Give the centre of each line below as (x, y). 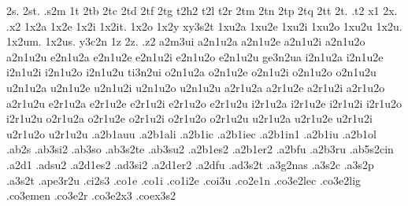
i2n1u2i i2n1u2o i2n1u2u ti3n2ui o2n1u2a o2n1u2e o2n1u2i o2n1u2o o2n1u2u (191, 72)
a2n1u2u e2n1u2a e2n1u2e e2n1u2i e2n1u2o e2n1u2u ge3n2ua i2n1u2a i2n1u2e (195, 56)
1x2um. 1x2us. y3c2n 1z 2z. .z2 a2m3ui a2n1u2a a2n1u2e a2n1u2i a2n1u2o (186, 41)
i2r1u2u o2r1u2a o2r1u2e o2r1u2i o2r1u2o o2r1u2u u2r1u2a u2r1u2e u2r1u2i (189, 118)
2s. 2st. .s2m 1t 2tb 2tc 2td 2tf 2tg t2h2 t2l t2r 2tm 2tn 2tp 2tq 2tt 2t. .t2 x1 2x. (202, 10)
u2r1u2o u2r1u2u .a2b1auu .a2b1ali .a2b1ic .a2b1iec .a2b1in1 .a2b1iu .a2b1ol (191, 133)
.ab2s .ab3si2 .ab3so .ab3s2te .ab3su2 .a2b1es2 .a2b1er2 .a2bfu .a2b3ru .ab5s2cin (200, 149)
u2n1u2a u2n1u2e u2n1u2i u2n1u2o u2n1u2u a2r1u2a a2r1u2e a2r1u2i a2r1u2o (196, 87)
